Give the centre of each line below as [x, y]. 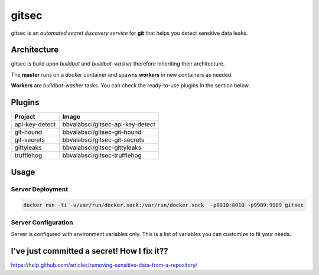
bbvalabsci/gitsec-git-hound [102, 132]
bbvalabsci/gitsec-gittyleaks [102, 148]
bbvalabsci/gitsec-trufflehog [102, 155]
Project [25, 117]
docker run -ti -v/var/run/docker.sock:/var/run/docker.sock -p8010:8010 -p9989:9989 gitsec [164, 205]
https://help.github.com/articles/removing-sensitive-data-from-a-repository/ [104, 265]
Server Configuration [42, 222]
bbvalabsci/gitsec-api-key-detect [109, 125]
